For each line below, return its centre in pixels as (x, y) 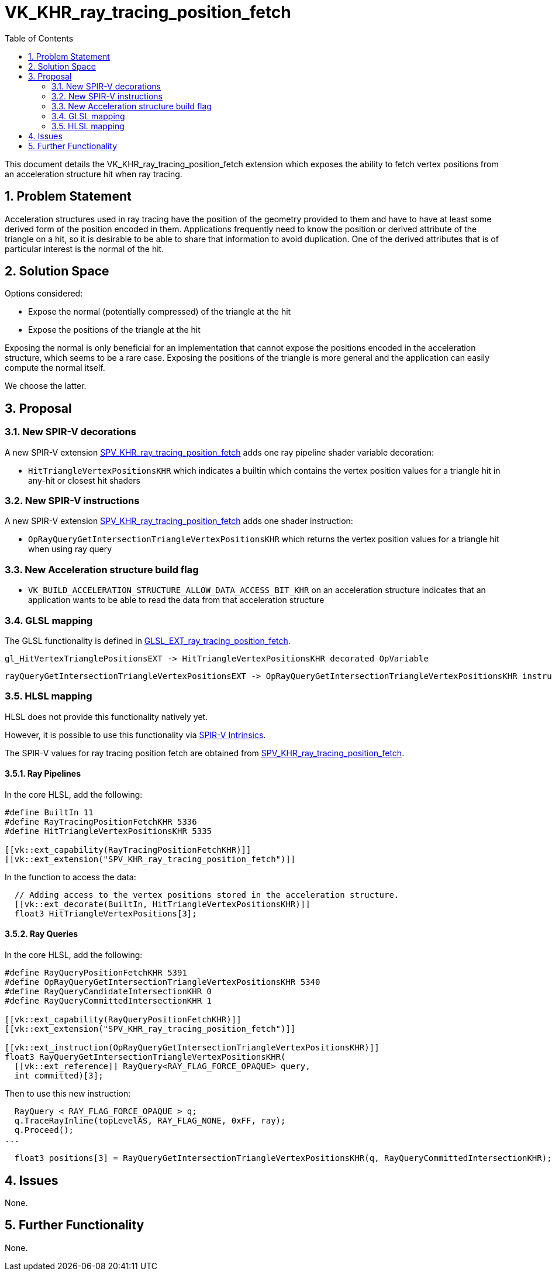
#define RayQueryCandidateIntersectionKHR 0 (108, 992)
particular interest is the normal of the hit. (84, 249)
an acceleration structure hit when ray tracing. (94, 174)
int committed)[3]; (59, 1076)
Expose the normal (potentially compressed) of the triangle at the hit (160, 312)
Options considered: (44, 294)
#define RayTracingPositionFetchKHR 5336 (101, 821)
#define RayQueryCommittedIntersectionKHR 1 (108, 1001)
